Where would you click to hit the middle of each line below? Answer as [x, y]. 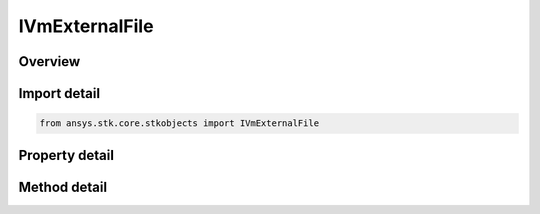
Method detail [63, 186]
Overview [49, 61]
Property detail [66, 155]
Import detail [59, 93]
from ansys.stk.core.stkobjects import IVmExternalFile [179, 123]
